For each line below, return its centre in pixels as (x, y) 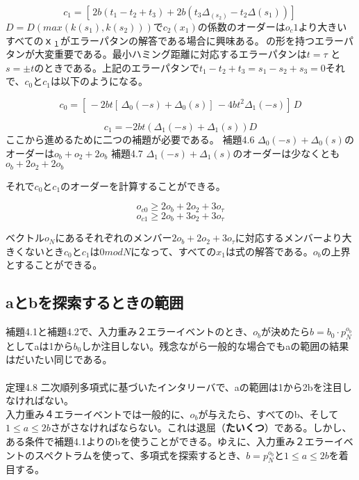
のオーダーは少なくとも (286, 153)
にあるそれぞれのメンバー (114, 238)
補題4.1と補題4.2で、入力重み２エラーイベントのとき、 (130, 331)
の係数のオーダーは (241, 26)
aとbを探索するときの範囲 (95, 302)
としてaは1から (40, 345)
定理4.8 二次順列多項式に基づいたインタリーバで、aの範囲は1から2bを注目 (174, 386)
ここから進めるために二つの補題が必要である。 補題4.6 (130, 139)
